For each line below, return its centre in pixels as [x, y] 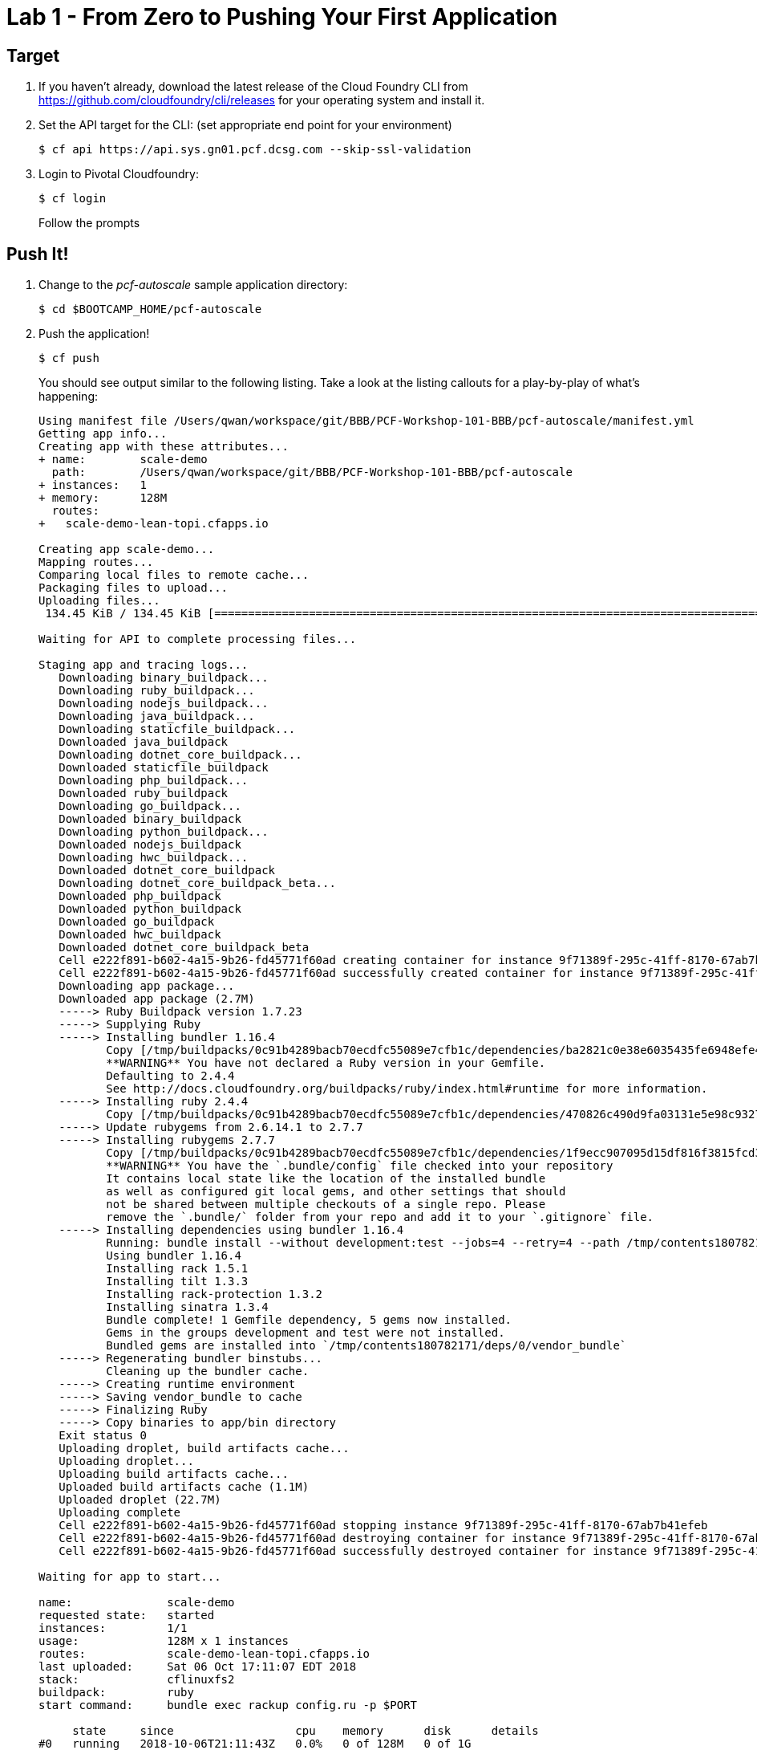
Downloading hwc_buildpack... [154, 858]
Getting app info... [103, 434]
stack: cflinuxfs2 [137, 1680]
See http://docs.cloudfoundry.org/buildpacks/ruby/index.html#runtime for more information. [407, 1089]
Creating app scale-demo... [127, 549]
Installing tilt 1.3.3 [177, 1282]
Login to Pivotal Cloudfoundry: [119, 174]
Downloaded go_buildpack [137, 922]
